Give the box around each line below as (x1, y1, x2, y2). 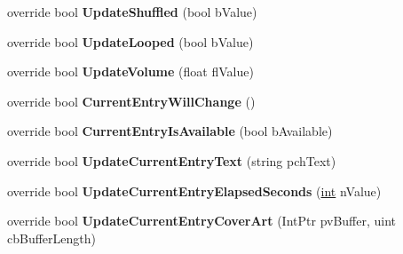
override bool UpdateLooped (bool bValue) (7, 32, 254, 51)
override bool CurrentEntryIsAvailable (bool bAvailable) (7, 122, 333, 140)
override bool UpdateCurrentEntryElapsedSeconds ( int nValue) (7, 181, 382, 200)
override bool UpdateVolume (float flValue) (7, 62, 254, 81)
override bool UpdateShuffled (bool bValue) (7, 3, 257, 20)
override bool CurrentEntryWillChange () (7, 91, 256, 110)
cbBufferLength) (7, 228, 96, 247)
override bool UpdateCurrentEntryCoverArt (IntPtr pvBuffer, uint (7, 211, 397, 230)
